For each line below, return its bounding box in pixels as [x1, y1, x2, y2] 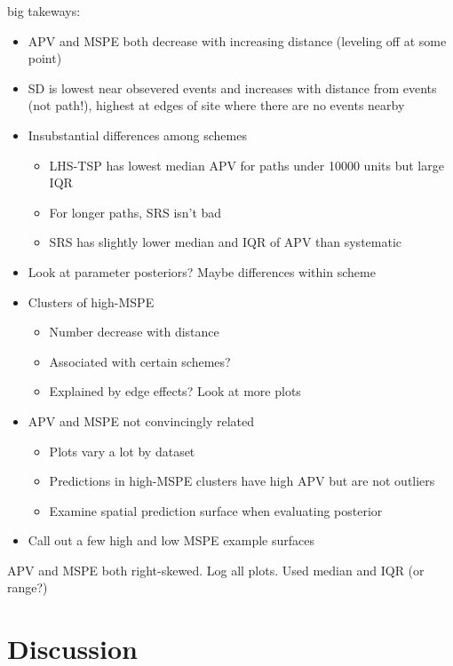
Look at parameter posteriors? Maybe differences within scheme [28, 262, 376, 281]
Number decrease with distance [49, 322, 219, 341]
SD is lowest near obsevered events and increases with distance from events [28, 78, 437, 97]
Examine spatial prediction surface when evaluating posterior [49, 501, 383, 519]
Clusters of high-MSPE [28, 292, 155, 311]
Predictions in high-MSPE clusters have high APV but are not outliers [49, 472, 435, 490]
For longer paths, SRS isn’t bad [49, 202, 222, 221]
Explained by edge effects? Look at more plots [49, 382, 301, 400]
